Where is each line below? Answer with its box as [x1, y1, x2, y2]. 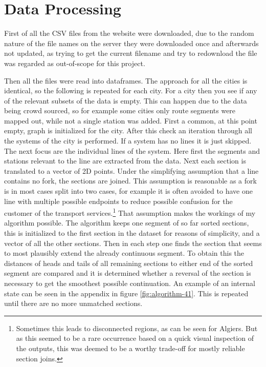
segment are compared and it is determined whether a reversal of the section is [4, 268, 251, 278]
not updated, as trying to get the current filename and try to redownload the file [4, 48, 257, 58]
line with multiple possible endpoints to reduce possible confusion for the [4, 195, 233, 206]
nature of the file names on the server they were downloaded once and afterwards [4, 37, 259, 48]
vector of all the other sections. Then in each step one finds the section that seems [4, 237, 262, 248]
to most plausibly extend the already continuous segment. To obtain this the [4, 248, 245, 258]
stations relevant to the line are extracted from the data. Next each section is [4, 155, 246, 166]
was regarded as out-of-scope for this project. [4, 57, 145, 68]
